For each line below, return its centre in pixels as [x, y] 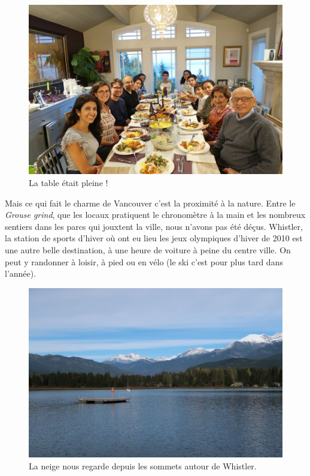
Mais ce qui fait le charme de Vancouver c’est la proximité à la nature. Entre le [150, 203]
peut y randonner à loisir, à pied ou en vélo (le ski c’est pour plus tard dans [144, 261]
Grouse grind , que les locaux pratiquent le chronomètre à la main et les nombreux [155, 215]
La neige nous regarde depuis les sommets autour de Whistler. [143, 465]
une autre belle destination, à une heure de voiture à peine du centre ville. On [148, 249]
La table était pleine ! [69, 182]
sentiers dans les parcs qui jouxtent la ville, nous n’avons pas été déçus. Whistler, [154, 226]
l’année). [21, 273]
